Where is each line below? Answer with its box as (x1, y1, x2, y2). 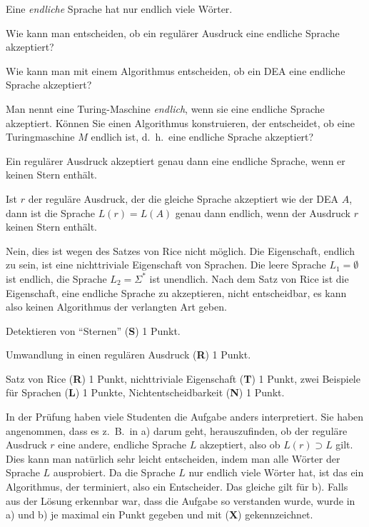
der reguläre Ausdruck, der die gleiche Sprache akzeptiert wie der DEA (28, 191, 339, 206)
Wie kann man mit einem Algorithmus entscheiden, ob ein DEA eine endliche (6, 63, 345, 78)
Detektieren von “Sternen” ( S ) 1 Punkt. (6, 323, 181, 338)
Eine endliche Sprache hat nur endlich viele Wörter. (6, 1, 233, 16)
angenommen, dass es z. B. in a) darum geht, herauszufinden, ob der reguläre (6, 423, 348, 438)
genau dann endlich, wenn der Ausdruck (175, 205, 350, 220)
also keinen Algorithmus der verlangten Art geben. (6, 299, 227, 314)
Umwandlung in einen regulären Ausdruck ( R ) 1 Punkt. (6, 347, 251, 362)
